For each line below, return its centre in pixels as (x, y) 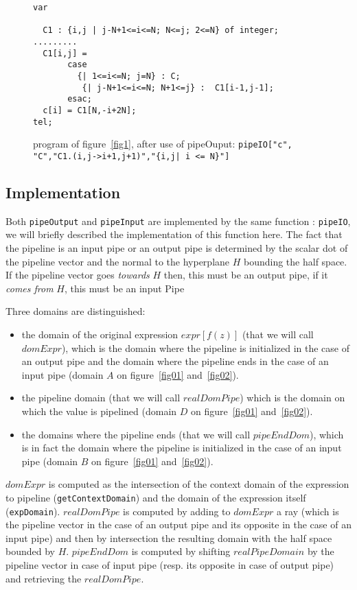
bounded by (30, 551)
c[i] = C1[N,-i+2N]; (90, 110)
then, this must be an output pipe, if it (246, 275)
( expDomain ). (33, 511)
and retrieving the (44, 578)
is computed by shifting (181, 551)
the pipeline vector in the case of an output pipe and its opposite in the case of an (178, 524)
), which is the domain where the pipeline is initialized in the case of (205, 347)
